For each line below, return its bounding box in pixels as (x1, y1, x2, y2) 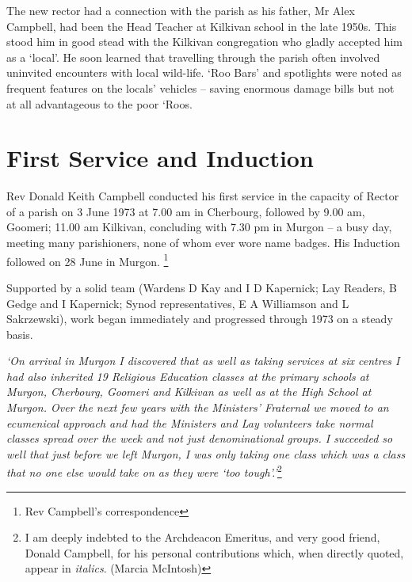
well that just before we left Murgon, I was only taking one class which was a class (6, 445, 406, 462)
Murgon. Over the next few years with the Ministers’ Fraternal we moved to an (6, 399, 389, 416)
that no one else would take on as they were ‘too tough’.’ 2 (6, 462, 282, 481)
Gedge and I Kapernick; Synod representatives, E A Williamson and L (6, 295, 349, 311)
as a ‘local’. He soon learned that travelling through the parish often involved (6, 48, 380, 65)
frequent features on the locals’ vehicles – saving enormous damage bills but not (6, 79, 395, 96)
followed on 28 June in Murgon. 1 (6, 250, 169, 269)
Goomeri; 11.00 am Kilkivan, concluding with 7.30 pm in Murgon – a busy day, (6, 219, 392, 235)
